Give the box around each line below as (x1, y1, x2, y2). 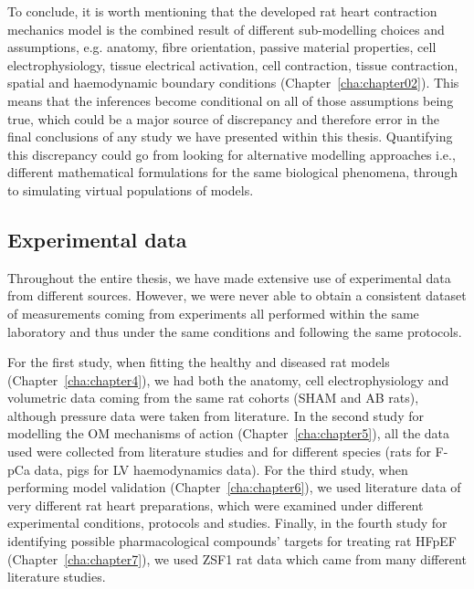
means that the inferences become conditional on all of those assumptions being (7, 90, 454, 110)
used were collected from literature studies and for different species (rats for (7, 442, 431, 461)
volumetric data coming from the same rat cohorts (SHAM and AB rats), (7, 388, 419, 407)
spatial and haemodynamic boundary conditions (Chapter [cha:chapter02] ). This (7, 73, 459, 92)
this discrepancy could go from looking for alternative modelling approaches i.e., (7, 144, 456, 163)
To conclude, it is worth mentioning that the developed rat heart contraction (7, 2, 437, 20)
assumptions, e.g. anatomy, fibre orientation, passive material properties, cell (7, 37, 437, 57)
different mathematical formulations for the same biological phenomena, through (7, 163, 458, 182)
